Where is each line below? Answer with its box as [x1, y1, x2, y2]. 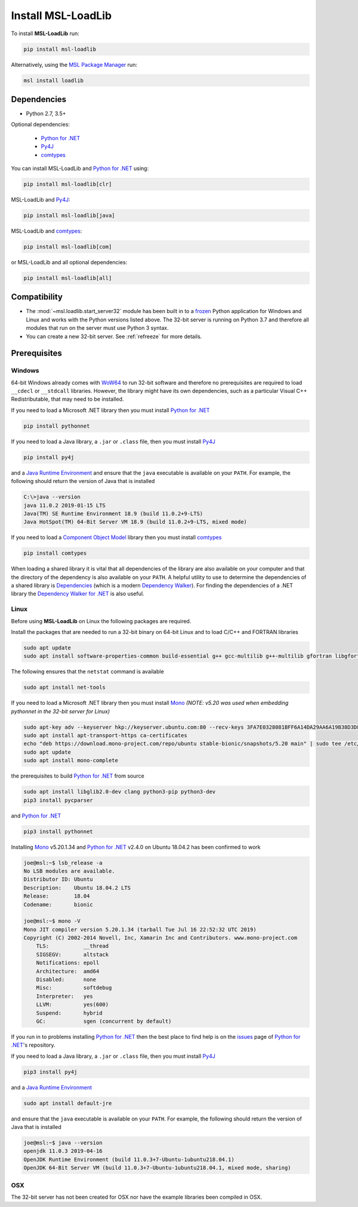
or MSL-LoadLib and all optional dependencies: [11, 258, 128, 265]
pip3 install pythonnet [23, 828, 94, 835]
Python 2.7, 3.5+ [26, 110, 66, 117]
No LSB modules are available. [23, 868, 116, 874]
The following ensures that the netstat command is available [11, 668, 164, 675]
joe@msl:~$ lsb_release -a [23, 859, 103, 866]
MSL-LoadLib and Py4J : [11, 196, 71, 203]
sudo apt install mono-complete [23, 757, 119, 764]
